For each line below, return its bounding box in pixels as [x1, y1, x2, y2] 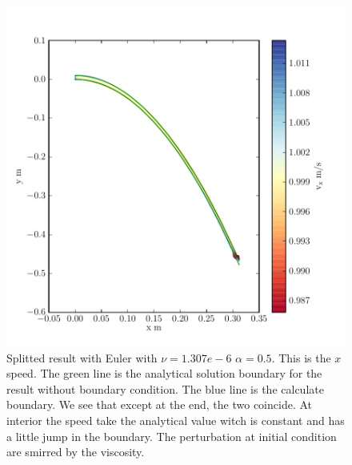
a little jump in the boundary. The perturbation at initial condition [6, 427, 337, 444]
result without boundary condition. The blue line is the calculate [6, 380, 324, 397]
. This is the [271, 349, 331, 366]
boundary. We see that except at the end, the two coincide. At [6, 396, 312, 413]
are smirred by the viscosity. [6, 443, 145, 460]
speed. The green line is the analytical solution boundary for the [6, 365, 322, 382]
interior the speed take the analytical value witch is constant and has [6, 411, 345, 428]
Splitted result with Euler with [6, 349, 158, 366]
